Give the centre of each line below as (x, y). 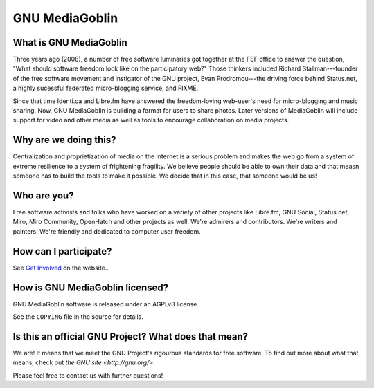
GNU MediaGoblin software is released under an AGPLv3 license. (106, 304)
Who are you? (43, 195)
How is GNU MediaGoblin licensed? (91, 287)
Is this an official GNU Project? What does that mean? (131, 336)
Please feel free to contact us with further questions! (88, 375)
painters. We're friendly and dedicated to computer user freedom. (107, 231)
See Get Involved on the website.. (61, 268)
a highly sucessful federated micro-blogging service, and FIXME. (106, 88)
